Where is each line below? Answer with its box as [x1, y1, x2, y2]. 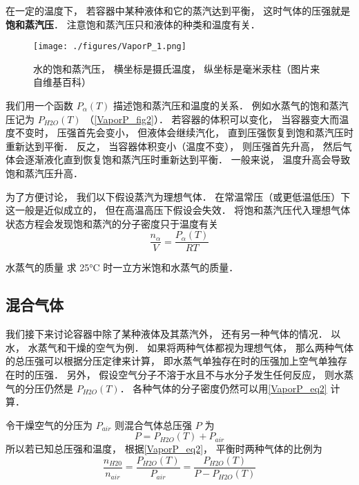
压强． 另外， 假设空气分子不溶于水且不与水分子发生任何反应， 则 [34, 367, 334, 382]
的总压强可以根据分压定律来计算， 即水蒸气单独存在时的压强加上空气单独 [6, 354, 338, 368]
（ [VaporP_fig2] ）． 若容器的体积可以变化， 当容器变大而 [84, 111, 340, 126]
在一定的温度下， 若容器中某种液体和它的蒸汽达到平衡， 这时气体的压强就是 [6, 3, 351, 17]
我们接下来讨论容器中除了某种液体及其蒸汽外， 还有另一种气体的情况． [6, 327, 328, 341]
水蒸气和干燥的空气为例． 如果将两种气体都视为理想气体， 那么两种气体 [28, 340, 353, 354]
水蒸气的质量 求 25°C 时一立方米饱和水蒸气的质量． [6, 260, 239, 275]
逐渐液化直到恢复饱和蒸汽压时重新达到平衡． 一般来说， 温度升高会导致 [24, 152, 351, 167]
